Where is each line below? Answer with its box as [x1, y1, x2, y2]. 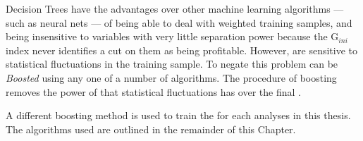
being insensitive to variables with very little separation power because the [6, 29, 328, 44]
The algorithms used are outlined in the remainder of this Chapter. [6, 121, 296, 136]
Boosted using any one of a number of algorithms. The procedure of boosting [6, 70, 337, 85]
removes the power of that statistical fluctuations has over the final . [6, 84, 301, 99]
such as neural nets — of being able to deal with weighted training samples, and [6, 15, 352, 30]
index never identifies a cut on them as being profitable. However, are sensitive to [6, 42, 357, 57]
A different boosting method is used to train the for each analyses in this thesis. [6, 108, 351, 123]
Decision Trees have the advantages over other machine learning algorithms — [6, 1, 344, 16]
